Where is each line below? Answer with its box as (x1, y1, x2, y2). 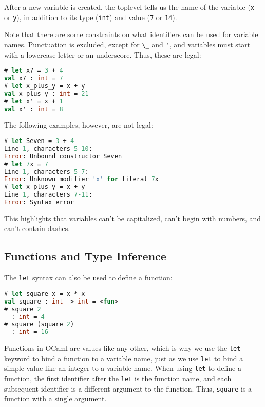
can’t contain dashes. (4, 223, 70, 234)
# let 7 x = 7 (4, 160, 48, 168)
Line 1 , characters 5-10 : (4, 145, 92, 152)
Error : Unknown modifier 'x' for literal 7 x (4, 175, 159, 183)
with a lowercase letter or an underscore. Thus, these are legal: (4, 49, 201, 60)
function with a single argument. (4, 393, 107, 404)
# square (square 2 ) (4, 321, 74, 328)
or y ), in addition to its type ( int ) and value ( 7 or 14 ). (4, 11, 177, 22)
